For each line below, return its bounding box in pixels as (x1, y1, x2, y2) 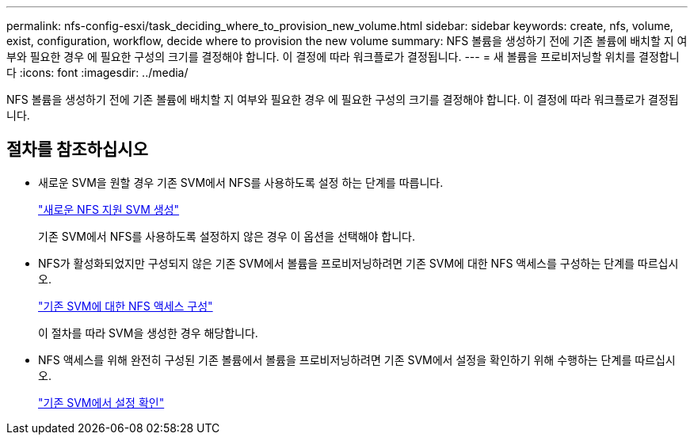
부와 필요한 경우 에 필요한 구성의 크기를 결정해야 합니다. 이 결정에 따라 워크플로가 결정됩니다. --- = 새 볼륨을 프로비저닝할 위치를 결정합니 (6, 50, 680, 63)
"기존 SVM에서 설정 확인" (38, 395, 165, 409)
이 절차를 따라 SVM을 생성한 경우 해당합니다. (38, 325, 258, 340)
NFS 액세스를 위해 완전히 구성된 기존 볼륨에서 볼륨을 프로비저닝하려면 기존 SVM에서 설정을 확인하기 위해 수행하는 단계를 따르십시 (38, 352, 676, 367)
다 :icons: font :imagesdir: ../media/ (6, 66, 189, 79)
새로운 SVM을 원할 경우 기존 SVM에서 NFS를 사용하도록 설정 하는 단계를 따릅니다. (38, 175, 444, 189)
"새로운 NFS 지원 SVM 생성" (38, 202, 180, 216)
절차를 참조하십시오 (6, 139, 148, 160)
